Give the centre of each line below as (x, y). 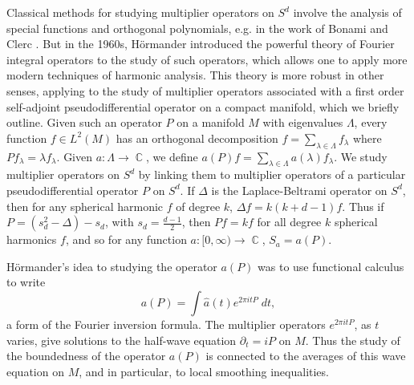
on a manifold (211, 122)
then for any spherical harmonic (85, 206)
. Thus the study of (353, 340)
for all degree (289, 222)
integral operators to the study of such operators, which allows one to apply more (207, 59)
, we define (172, 156)
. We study (361, 156)
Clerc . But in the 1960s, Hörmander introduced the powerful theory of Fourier (201, 44)
